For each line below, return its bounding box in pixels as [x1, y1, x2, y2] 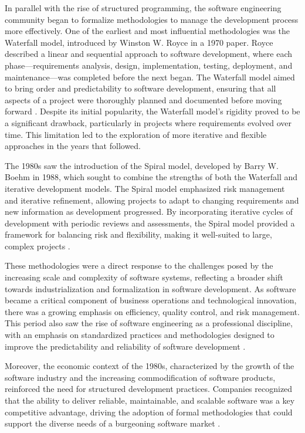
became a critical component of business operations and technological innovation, [5, 294, 297, 306]
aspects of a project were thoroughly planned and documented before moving [5, 93, 282, 106]
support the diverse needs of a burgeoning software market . [5, 417, 221, 429]
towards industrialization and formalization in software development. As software [5, 282, 296, 295]
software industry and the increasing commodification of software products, [5, 371, 276, 383]
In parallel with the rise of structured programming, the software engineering [5, 2, 282, 13]
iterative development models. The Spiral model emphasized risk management [5, 182, 285, 194]
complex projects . [5, 239, 70, 252]
